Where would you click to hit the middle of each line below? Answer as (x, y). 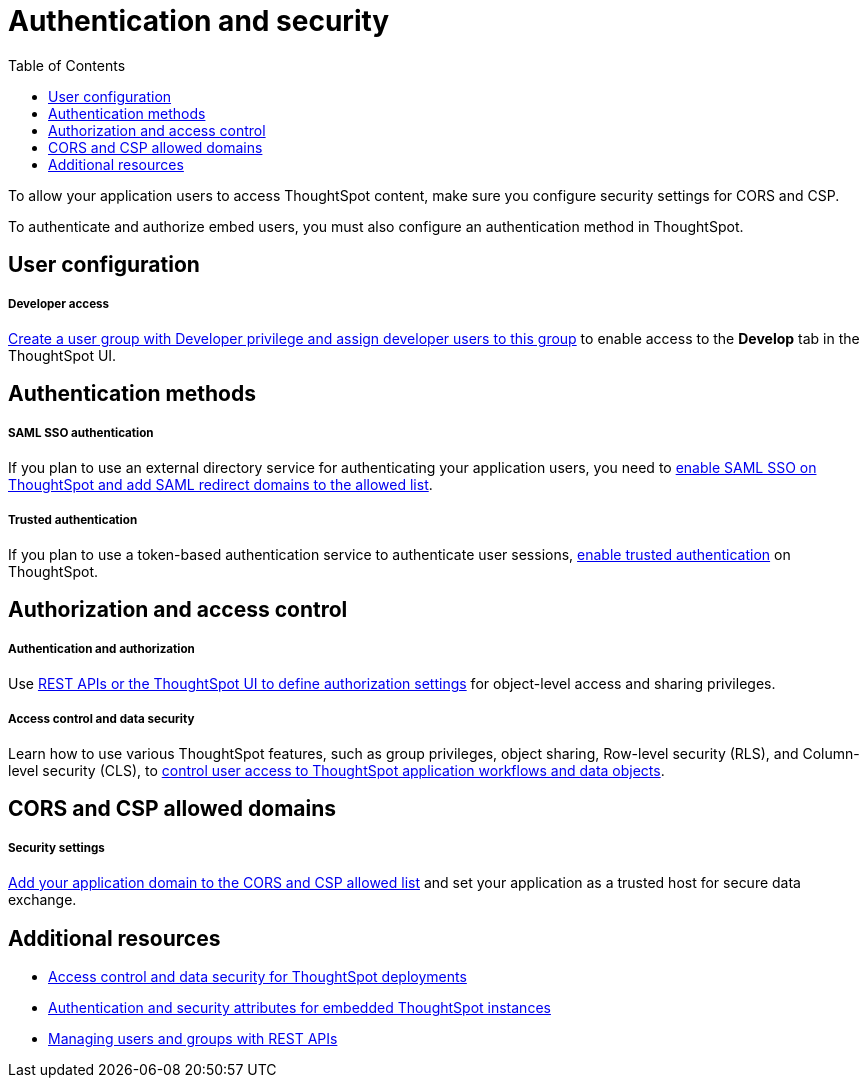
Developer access (59, 303)
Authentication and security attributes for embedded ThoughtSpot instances (299, 1007)
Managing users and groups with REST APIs (193, 1038)
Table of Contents (67, 65)
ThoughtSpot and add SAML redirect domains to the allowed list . (220, 485)
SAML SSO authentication (81, 432)
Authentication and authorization (101, 648)
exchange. (42, 900)
